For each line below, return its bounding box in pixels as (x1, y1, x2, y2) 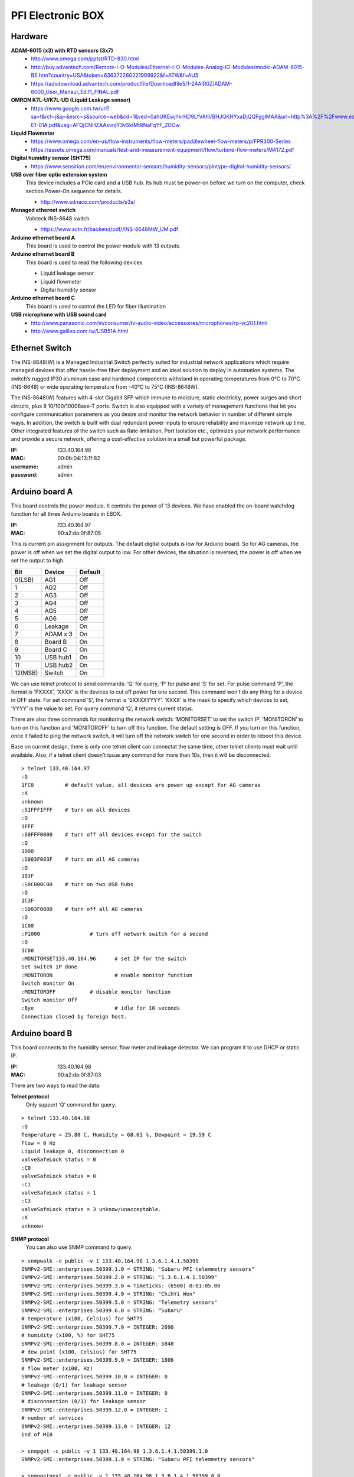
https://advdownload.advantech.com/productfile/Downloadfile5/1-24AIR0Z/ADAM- (31, 80, 232, 87)
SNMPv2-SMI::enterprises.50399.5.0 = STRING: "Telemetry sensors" (21, 1299, 218, 1306)
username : (11, 463, 38, 470)
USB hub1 (44, 653, 72, 661)
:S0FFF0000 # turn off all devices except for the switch (21, 831, 202, 838)
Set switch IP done (21, 964, 78, 970)
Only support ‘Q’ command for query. (25, 1101, 117, 1108)
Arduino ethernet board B (11, 250, 75, 258)
